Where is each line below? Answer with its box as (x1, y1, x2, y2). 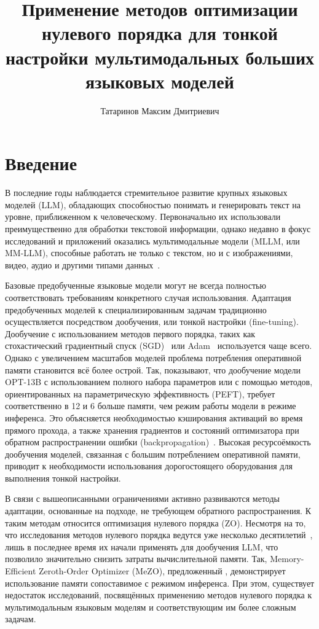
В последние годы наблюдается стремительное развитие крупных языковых (5, 186, 288, 199)
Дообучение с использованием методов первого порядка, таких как (5, 327, 256, 340)
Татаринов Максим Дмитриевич (100, 104, 219, 117)
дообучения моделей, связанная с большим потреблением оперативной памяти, (5, 447, 301, 460)
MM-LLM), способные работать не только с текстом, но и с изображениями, (5, 246, 293, 259)
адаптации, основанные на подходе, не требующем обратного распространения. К (5, 504, 311, 517)
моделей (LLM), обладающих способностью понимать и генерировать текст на (5, 198, 301, 211)
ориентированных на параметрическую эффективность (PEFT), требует (5, 387, 275, 400)
